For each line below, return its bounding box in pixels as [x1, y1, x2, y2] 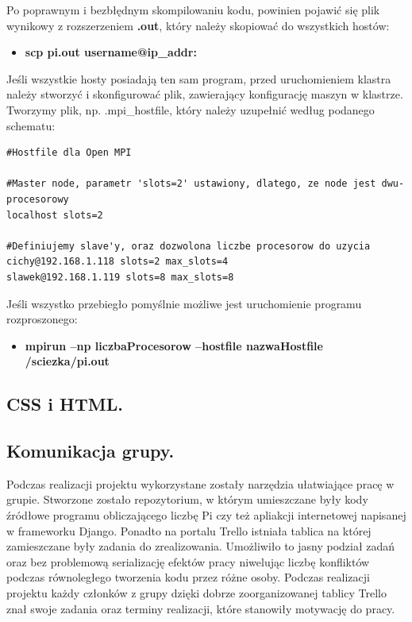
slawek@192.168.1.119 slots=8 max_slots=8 [6, 271, 234, 283]
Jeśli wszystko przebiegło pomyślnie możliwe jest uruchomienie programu [6, 295, 362, 311]
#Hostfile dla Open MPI [6, 147, 132, 159]
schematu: [6, 117, 56, 133]
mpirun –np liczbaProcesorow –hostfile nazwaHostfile [25, 337, 323, 353]
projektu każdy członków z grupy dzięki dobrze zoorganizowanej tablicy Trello [6, 585, 387, 601]
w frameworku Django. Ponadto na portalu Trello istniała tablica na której [6, 522, 372, 539]
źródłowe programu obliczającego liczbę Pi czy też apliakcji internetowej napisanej [6, 507, 406, 523]
